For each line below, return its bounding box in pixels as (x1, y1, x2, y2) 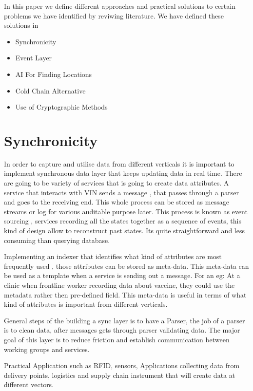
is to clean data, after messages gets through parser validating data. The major (4, 325, 240, 335)
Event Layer (15, 53, 52, 63)
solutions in (4, 20, 39, 30)
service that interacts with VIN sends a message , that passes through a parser (4, 187, 239, 197)
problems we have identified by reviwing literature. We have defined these (4, 10, 224, 20)
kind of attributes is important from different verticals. (4, 299, 168, 309)
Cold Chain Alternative (15, 85, 86, 95)
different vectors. (4, 379, 54, 390)
